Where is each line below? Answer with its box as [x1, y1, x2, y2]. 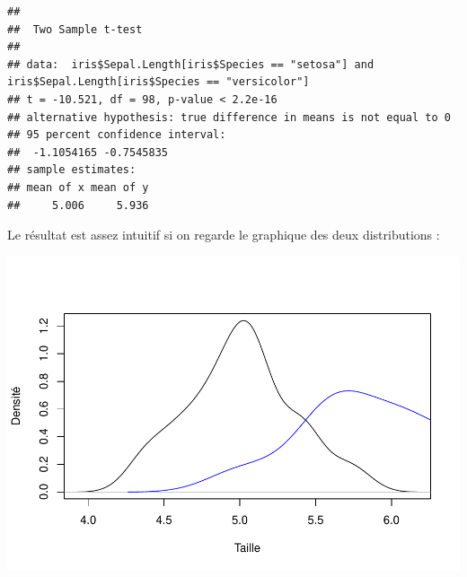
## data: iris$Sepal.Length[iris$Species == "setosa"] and [7, 57, 374, 71]
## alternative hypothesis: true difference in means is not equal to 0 [7, 110, 451, 124]
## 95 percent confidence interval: [7, 128, 226, 142]
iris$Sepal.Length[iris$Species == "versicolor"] [7, 75, 310, 89]
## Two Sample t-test [7, 22, 143, 36]
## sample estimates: [7, 163, 137, 177]
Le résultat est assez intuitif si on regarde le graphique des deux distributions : [7, 225, 440, 244]
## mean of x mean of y [7, 180, 149, 194]
